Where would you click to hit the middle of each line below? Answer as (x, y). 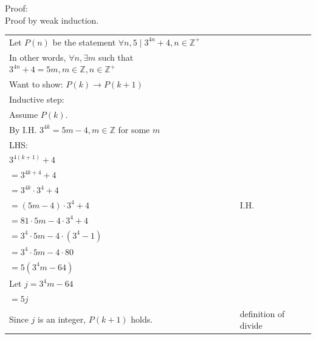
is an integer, (62, 319)
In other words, (38, 57)
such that (116, 57)
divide (251, 325)
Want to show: (36, 84)
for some (134, 129)
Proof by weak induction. (52, 20)
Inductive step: (37, 99)
